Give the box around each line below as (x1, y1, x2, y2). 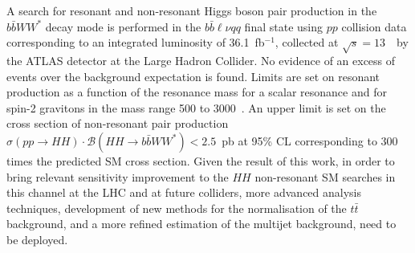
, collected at (275, 34, 339, 51)
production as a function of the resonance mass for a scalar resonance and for (6, 84, 387, 100)
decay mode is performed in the (45, 18, 201, 35)
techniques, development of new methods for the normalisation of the (6, 199, 347, 216)
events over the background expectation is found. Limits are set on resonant (6, 67, 380, 84)
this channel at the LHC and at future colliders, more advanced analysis (6, 184, 362, 201)
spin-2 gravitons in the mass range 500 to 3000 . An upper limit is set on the (6, 99, 386, 116)
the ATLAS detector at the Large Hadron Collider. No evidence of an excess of (6, 51, 396, 68)
